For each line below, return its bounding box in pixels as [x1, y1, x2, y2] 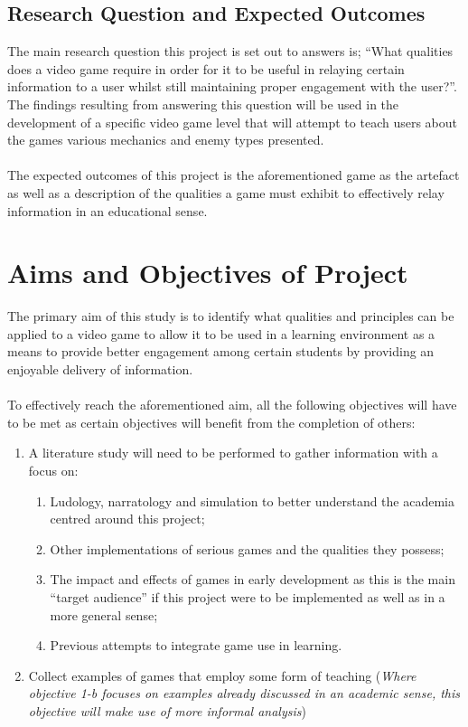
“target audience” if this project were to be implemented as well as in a [50, 587, 445, 606]
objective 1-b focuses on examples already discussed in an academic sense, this [28, 684, 461, 703]
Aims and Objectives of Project [7, 254, 408, 291]
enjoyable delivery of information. [7, 360, 193, 379]
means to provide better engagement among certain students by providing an [7, 342, 435, 361]
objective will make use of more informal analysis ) [28, 701, 306, 720]
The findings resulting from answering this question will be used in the [7, 94, 399, 113]
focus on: [28, 461, 79, 480]
